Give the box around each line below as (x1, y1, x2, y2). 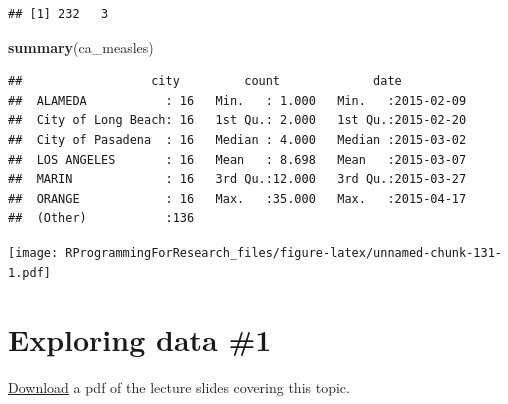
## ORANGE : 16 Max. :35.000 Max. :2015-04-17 (8, 191, 467, 206)
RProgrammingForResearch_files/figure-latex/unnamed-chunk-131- (65, 245, 502, 260)
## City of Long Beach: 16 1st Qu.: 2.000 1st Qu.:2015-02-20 (8, 113, 467, 128)
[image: (8, 245, 59, 260)
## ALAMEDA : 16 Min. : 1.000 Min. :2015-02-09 (8, 93, 467, 108)
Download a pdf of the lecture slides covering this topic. (8, 377, 350, 398)
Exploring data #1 (8, 319, 272, 360)
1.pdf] (8, 265, 51, 280)
